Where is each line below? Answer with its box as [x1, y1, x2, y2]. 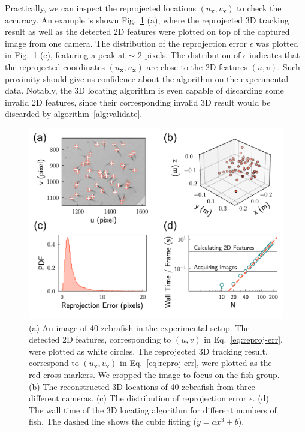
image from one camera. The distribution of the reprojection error [5, 37, 247, 49]
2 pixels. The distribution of [137, 49, 241, 61]
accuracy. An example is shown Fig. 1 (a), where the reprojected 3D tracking [5, 13, 289, 26]
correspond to [29, 356, 79, 369]
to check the [237, 2, 282, 14]
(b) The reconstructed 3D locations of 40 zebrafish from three [29, 380, 255, 392]
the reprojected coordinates [5, 60, 105, 73]
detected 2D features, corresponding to [29, 333, 171, 346]
